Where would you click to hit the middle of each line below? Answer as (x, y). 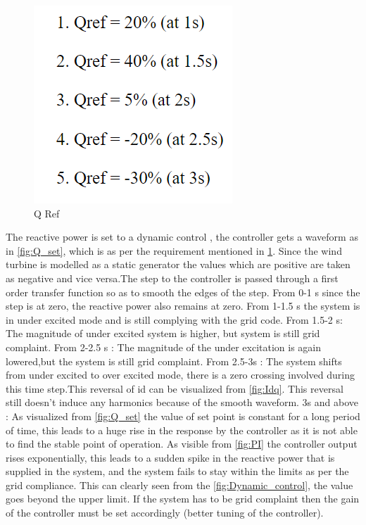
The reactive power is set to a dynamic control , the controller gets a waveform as (182, 237)
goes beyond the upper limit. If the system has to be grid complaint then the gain (183, 499)
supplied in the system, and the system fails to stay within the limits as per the (177, 471)
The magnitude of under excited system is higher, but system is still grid (163, 333)
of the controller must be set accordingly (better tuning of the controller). (165, 513)
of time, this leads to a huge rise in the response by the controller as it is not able (182, 430)
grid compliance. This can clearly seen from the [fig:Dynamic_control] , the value (179, 485)
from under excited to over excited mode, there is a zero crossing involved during (180, 375)
